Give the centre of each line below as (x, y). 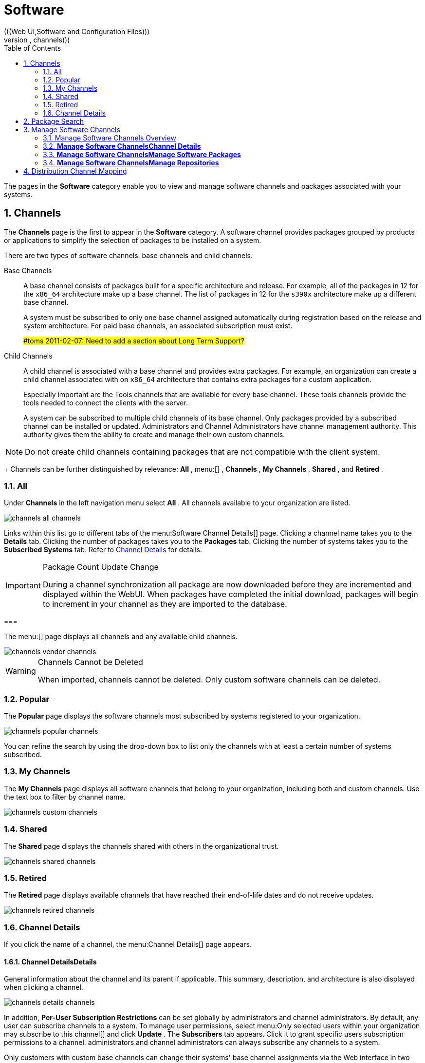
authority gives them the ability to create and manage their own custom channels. (154, 434)
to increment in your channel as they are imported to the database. (165, 604)
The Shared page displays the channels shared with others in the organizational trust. (141, 846)
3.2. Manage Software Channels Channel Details (122, 146)
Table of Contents (33, 48)
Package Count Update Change (101, 567)
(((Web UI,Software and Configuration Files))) (77, 31)
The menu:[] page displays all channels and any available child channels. (121, 637)
